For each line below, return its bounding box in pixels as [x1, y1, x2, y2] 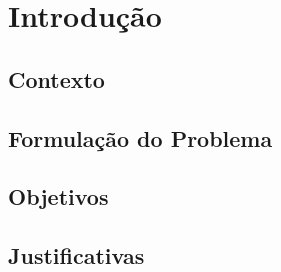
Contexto [8, 63, 105, 94]
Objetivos [8, 181, 109, 212]
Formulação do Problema [8, 122, 273, 153]
